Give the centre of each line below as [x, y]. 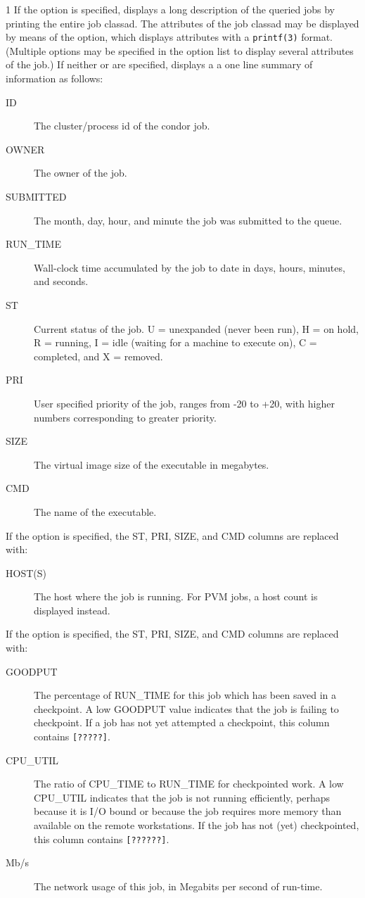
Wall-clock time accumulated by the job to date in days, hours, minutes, [190, 267]
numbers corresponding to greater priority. [125, 417]
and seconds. [61, 281]
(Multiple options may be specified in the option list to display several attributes [180, 50]
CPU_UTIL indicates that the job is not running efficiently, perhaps [182, 797]
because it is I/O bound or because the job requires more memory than [188, 811]
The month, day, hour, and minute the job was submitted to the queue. [188, 220]
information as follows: [55, 78]
